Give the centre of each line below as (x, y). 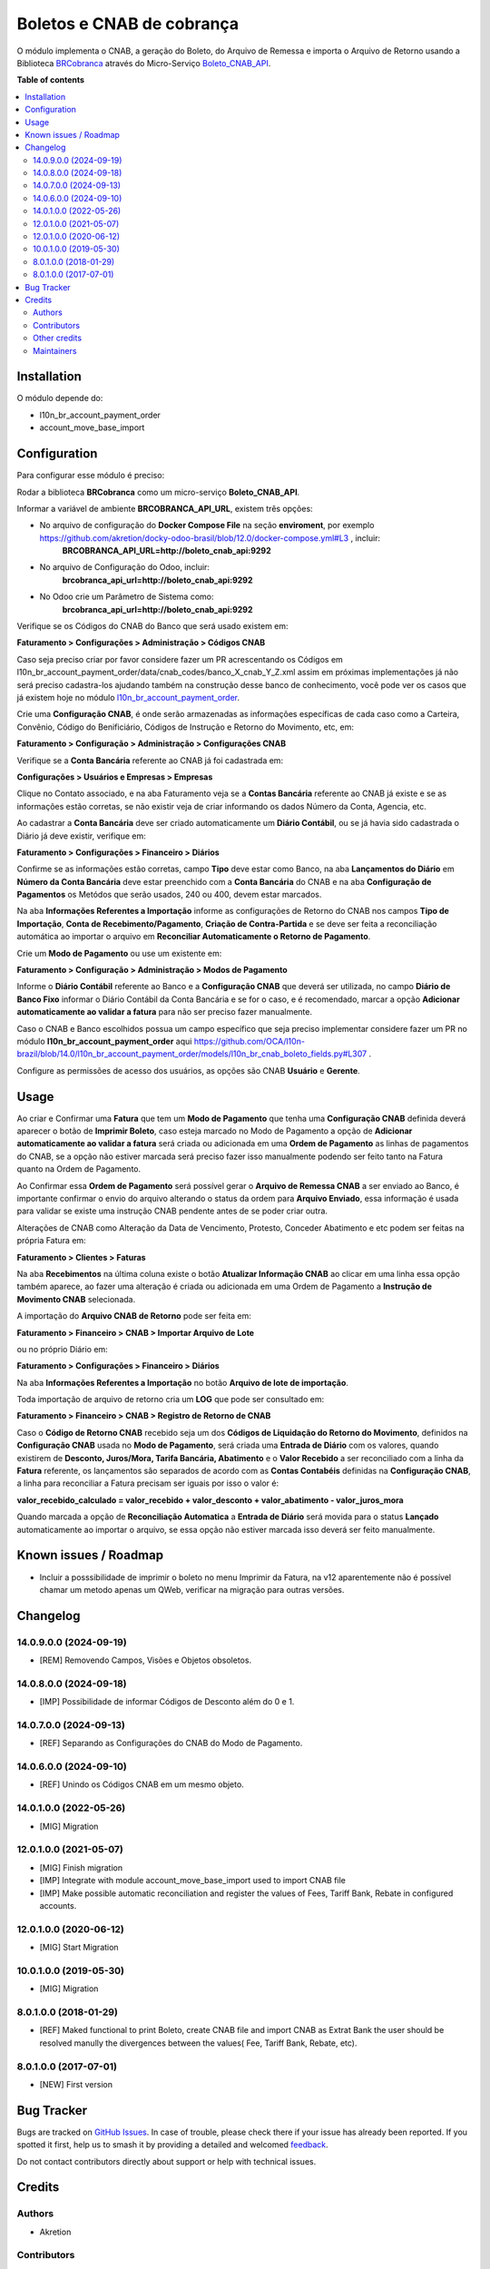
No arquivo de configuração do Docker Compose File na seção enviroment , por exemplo (207, 526)
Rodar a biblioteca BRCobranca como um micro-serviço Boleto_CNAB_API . (158, 492)
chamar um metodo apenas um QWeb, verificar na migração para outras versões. (192, 1589)
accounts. (58, 1905)
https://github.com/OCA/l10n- (250, 1041)
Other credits (57, 338)
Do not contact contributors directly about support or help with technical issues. (167, 2161)
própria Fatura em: (51, 1241)
